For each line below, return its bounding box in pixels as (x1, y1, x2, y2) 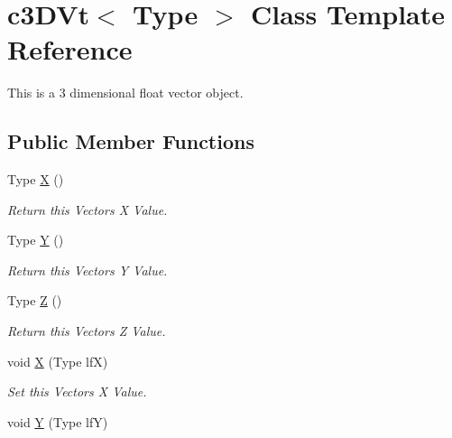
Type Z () (7, 291, 62, 310)
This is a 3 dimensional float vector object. (7, 83, 244, 102)
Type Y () (7, 230, 64, 249)
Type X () (7, 170, 64, 189)
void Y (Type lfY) (7, 412, 108, 431)
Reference (7, 31, 133, 68)
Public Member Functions (7, 127, 254, 155)
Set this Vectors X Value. (7, 382, 147, 401)
